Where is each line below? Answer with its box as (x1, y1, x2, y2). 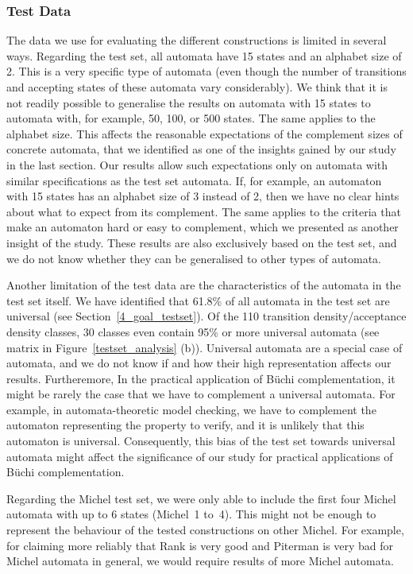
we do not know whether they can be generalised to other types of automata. (6, 250, 381, 266)
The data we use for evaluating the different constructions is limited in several (6, 32, 387, 48)
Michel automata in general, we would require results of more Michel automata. (6, 553, 394, 569)
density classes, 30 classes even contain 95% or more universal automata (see (6, 323, 380, 339)
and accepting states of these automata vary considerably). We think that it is (6, 79, 388, 95)
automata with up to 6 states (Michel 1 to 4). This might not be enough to (6, 506, 376, 522)
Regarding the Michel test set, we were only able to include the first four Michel (6, 490, 396, 506)
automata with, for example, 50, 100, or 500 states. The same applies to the (6, 110, 376, 126)
